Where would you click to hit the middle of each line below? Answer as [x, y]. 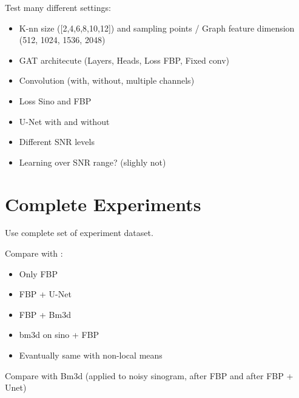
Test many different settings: [58, 7]
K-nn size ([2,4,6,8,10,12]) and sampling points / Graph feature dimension [157, 28]
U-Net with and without [64, 121]
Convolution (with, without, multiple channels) [107, 80]
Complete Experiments [103, 204]
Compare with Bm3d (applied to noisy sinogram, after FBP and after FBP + [149, 375]
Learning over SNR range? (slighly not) [92, 162]
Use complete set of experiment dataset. [79, 233]
